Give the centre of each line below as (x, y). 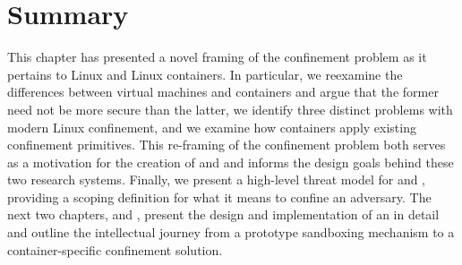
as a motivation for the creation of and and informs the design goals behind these (231, 162)
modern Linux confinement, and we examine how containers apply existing (212, 127)
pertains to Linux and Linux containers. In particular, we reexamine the (205, 74)
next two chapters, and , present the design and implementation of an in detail (223, 214)
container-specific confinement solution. (115, 249)
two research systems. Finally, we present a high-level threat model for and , (217, 180)
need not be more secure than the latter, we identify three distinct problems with (230, 109)
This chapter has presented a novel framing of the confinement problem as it (217, 57)
